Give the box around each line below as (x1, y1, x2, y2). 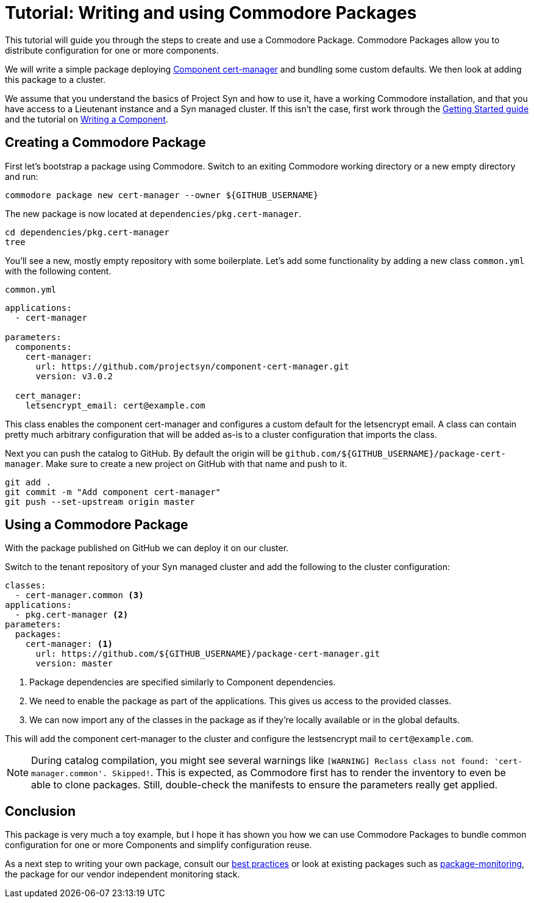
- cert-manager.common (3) (15, 590, 144, 601)
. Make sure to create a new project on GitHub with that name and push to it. (41, 458, 347, 469)
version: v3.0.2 (35, 371, 113, 381)
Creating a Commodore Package (5, 135, 206, 151)
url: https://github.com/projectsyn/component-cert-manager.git (35, 361, 349, 371)
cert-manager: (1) (25, 639, 113, 649)
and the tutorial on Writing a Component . (5, 113, 168, 124)
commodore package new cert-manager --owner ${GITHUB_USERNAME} (5, 190, 319, 200)
